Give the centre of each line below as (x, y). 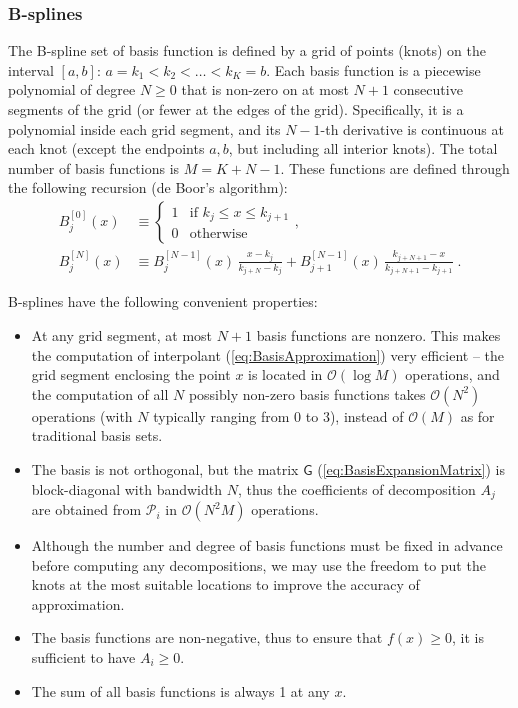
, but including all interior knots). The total (363, 148)
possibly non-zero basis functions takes (307, 393)
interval (31, 69)
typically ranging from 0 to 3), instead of (278, 415)
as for (477, 415)
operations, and (452, 374)
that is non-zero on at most (265, 89)
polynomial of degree (72, 89)
